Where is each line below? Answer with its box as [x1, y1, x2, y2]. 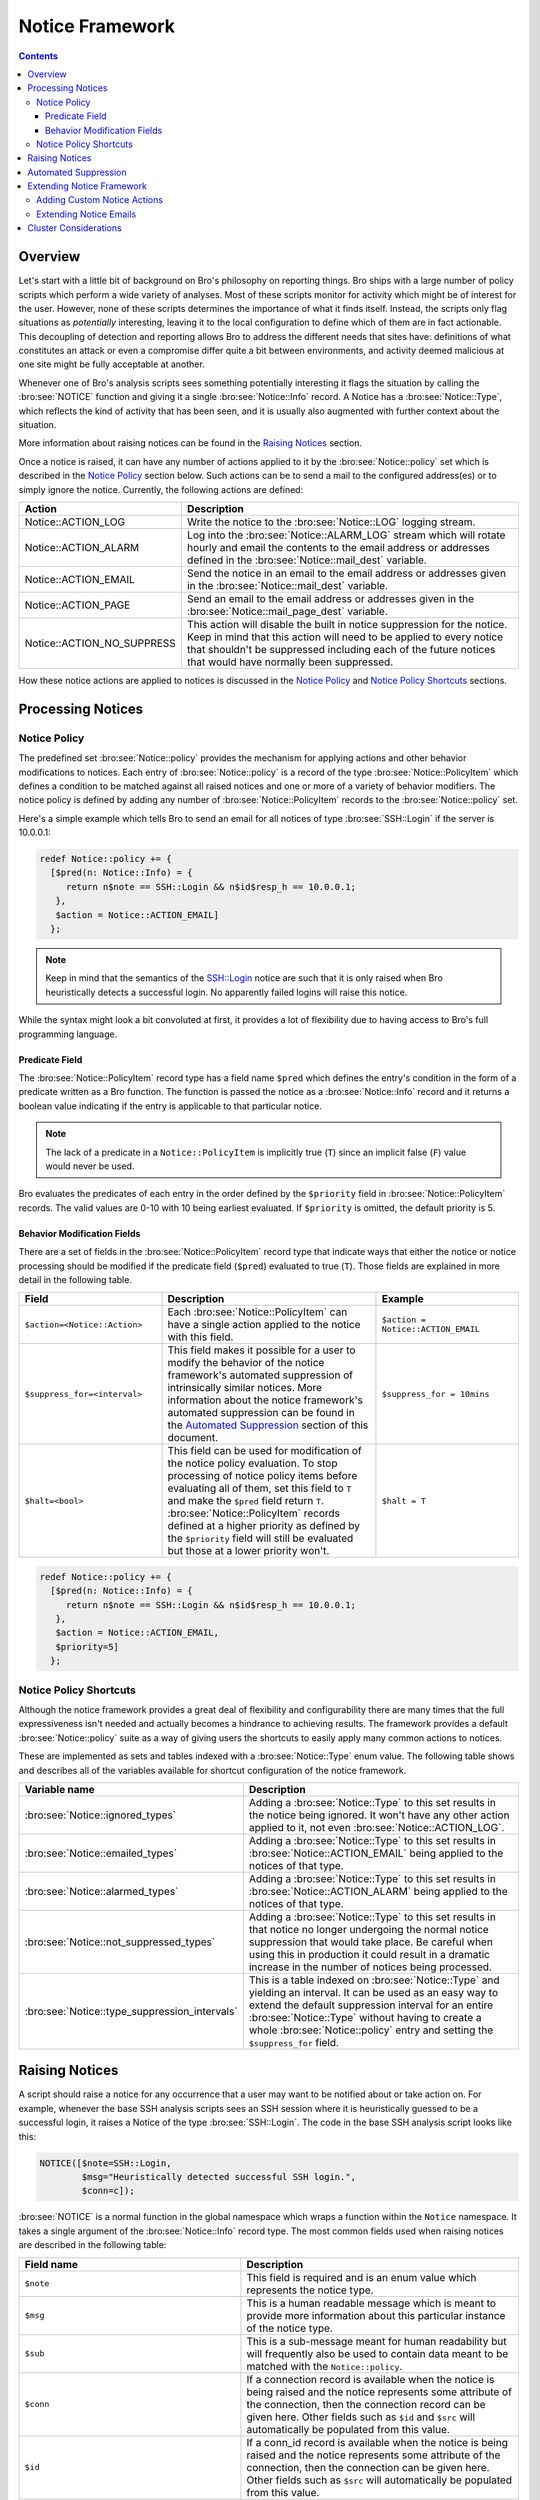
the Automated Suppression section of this [167, 1418, 369, 1432]
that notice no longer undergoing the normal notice [248, 1922, 489, 1936]
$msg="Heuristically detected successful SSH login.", [81, 2171, 357, 2182]
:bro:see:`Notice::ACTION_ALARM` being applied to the [248, 1884, 509, 1898]
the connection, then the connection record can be [246, 2397, 486, 2411]
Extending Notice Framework [27, 180, 147, 192]
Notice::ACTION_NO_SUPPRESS [24, 636, 177, 650]
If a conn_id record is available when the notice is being [246, 2435, 509, 2449]
